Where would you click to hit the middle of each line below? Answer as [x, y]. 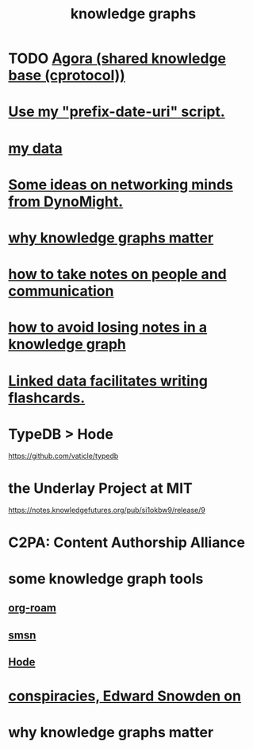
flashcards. [47, 398]
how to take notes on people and [118, 274]
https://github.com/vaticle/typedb [63, 456]
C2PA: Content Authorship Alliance [127, 542]
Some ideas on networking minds [121, 184]
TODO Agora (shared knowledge [117, 58]
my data [36, 148]
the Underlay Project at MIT [100, 488]
